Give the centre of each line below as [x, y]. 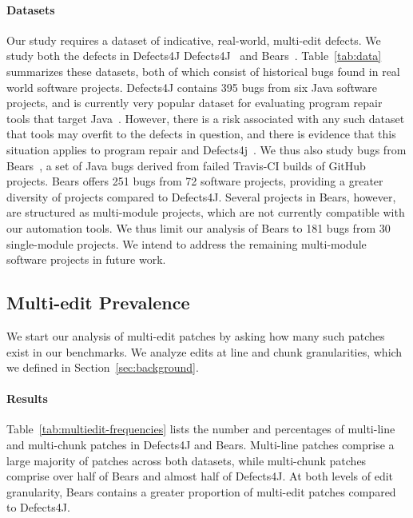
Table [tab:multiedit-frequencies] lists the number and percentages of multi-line [201, 429]
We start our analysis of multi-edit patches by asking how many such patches [196, 335]
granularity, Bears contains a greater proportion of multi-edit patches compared [201, 491]
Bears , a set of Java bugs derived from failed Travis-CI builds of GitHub [186, 165]
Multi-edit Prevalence [98, 303]
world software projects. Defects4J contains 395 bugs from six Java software [192, 87]
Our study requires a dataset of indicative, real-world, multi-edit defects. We [194, 40]
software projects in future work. [86, 259]
